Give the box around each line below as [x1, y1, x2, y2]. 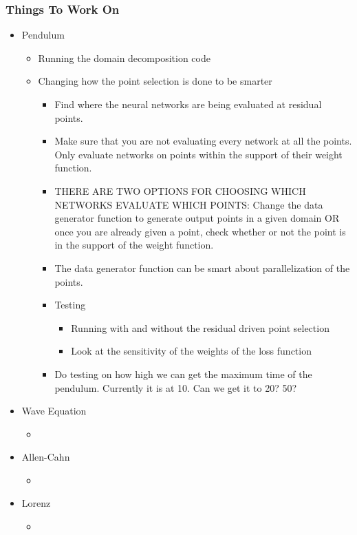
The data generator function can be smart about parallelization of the [54, 260, 350, 275]
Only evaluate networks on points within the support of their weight [54, 147, 343, 161]
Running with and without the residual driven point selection [71, 320, 329, 335]
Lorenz [21, 496, 51, 510]
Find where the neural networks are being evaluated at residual [54, 97, 322, 111]
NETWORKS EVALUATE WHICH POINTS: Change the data [54, 197, 323, 211]
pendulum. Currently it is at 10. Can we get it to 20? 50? [54, 380, 297, 395]
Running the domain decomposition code [38, 50, 210, 65]
